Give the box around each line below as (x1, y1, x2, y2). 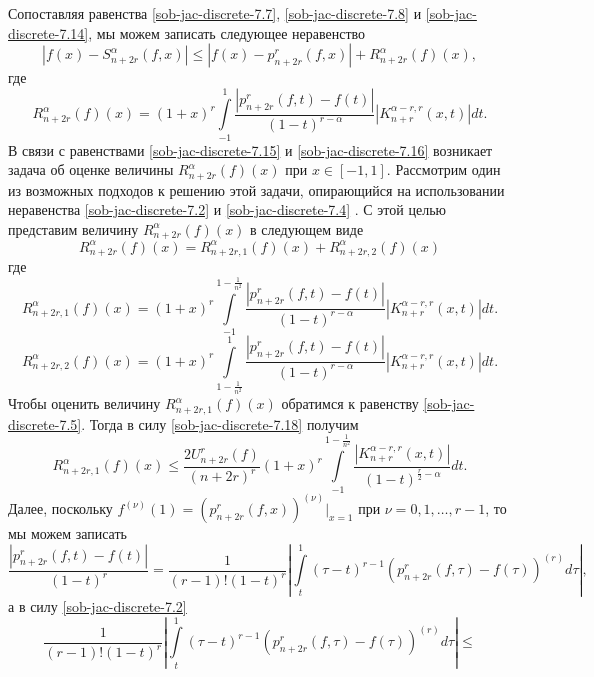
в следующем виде (250, 218, 364, 239)
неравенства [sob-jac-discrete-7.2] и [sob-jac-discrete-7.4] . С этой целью (8, 199, 446, 220)
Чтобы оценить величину (8, 393, 161, 414)
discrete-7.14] (8, 22, 89, 43)
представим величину (8, 218, 139, 239)
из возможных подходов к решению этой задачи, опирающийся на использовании (8, 179, 505, 200)
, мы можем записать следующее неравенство (88, 22, 366, 43)
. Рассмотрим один (386, 159, 501, 180)
